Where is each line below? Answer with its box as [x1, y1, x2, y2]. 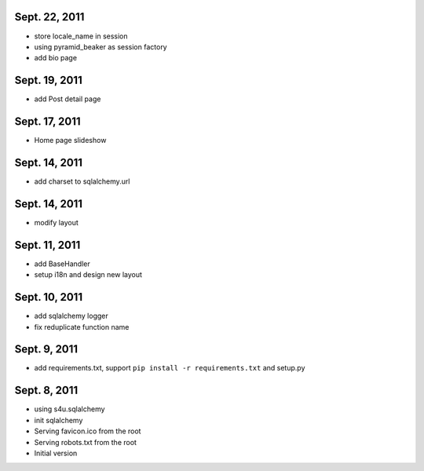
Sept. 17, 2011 [14, 115, 82, 129]
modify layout [34, 217, 79, 227]
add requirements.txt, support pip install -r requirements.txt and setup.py [34, 363, 305, 373]
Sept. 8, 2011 [14, 384, 79, 397]
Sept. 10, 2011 [14, 290, 82, 304]
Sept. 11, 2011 [14, 238, 81, 251]
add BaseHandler [34, 259, 90, 268]
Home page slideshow [34, 136, 107, 145]
